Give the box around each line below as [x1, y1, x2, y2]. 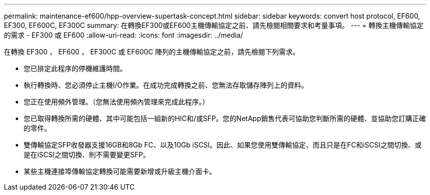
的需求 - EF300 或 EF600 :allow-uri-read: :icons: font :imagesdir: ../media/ [4, 31, 243, 39]
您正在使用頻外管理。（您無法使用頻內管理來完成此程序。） [24, 97, 209, 106]
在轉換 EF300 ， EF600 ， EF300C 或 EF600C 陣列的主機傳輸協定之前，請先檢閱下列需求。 [4, 48, 299, 56]
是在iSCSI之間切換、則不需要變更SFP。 [24, 150, 150, 159]
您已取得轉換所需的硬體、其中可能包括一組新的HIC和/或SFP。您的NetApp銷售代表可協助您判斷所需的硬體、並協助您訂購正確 [24, 114, 426, 122]
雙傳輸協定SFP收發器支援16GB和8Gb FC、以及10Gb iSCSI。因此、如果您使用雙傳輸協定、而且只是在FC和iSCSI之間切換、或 [24, 141, 422, 149]
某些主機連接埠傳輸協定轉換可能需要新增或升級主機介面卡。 [24, 167, 216, 175]
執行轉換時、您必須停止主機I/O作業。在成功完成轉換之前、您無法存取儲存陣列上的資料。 [24, 81, 308, 89]
